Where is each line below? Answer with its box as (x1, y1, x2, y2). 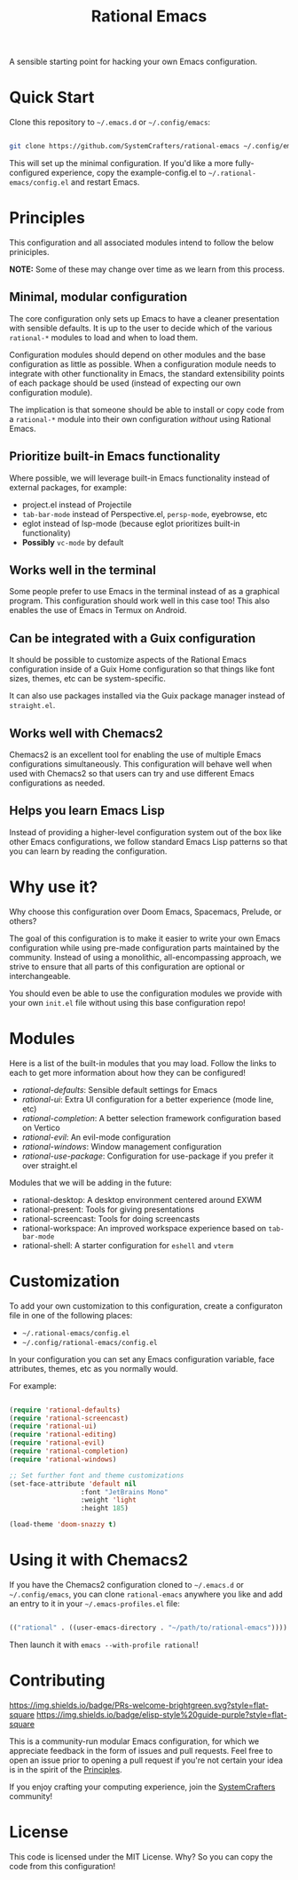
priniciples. (9, 246, 50, 257)
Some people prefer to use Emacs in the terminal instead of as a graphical (9, 586, 280, 597)
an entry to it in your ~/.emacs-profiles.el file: (9, 1597, 180, 1609)
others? (9, 915, 37, 926)
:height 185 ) (80, 1504, 129, 1513)
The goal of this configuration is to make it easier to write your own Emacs (9, 933, 281, 944)
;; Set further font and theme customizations (9, 1470, 184, 1480)
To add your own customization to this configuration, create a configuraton (9, 1300, 283, 1311)
